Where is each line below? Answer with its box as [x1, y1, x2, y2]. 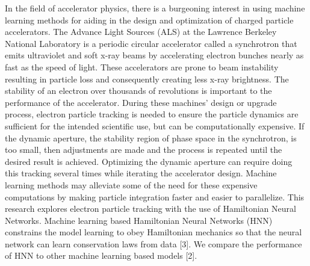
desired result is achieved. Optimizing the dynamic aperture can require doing [5, 155, 293, 167]
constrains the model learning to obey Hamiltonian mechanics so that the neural [5, 226, 302, 238]
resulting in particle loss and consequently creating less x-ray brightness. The [5, 72, 289, 85]
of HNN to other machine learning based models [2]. [5, 249, 197, 262]
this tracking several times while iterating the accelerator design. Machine [5, 167, 277, 179]
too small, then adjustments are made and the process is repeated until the [5, 143, 282, 156]
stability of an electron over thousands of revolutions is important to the [5, 84, 272, 97]
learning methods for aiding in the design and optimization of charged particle [5, 13, 294, 26]
